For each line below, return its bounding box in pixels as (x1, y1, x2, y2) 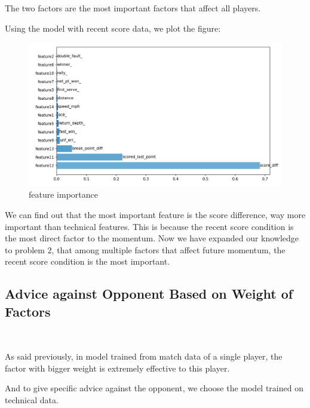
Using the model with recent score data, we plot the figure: (5, 22, 221, 34)
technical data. (5, 393, 59, 406)
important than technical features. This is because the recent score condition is (5, 220, 294, 232)
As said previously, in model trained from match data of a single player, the (5, 350, 283, 363)
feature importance (29, 188, 98, 201)
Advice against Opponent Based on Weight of (5, 284, 293, 303)
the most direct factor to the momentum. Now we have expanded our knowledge (5, 232, 299, 244)
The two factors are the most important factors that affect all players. (5, 2, 261, 14)
